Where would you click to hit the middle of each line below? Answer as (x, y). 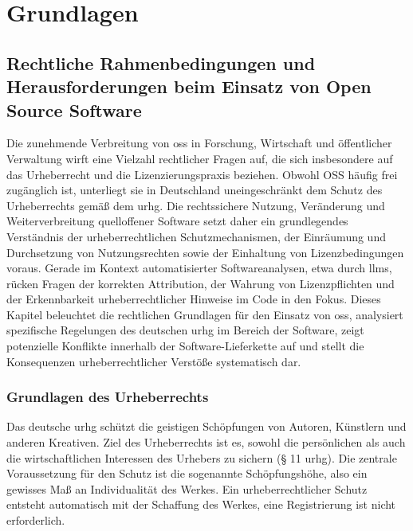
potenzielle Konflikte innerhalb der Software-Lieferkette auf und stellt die (185, 346)
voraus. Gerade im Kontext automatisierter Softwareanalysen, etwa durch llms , (199, 268)
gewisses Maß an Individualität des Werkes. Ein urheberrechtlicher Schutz (187, 488)
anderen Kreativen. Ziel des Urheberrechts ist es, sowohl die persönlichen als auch (206, 442)
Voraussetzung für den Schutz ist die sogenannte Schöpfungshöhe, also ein (187, 473)
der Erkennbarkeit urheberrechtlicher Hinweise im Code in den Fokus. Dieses (194, 299)
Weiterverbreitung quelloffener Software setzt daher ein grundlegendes (177, 221)
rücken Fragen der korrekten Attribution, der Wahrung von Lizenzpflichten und (201, 283)
